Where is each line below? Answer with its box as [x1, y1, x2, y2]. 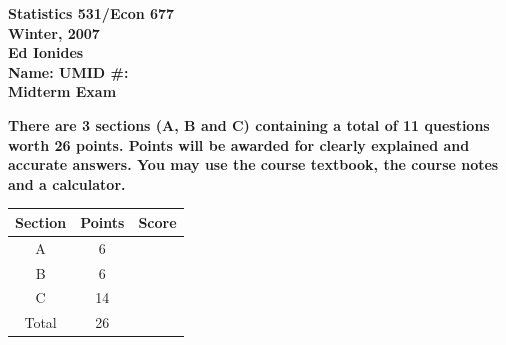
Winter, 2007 [8, 22, 100, 43]
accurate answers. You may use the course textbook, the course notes [8, 154, 499, 175]
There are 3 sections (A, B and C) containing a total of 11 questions [8, 114, 490, 135]
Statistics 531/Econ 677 [8, 3, 175, 23]
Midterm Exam [8, 81, 117, 102]
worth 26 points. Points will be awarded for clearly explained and [8, 134, 470, 155]
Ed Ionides [8, 42, 84, 63]
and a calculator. [8, 173, 126, 194]
